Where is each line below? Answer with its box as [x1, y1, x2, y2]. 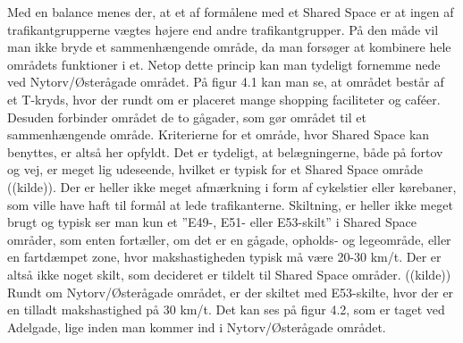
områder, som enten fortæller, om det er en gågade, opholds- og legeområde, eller [7, 230, 451, 248]
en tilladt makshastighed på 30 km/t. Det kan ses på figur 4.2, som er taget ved [7, 300, 445, 319]
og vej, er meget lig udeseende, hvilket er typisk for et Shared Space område [7, 160, 424, 179]
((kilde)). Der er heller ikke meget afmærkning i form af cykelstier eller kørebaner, [7, 177, 457, 196]
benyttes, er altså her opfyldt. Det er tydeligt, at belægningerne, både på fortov [7, 142, 443, 161]
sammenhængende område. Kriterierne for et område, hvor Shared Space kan [7, 125, 430, 144]
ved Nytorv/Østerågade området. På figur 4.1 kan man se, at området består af [7, 72, 444, 91]
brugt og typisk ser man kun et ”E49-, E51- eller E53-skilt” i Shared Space [7, 213, 417, 231]
